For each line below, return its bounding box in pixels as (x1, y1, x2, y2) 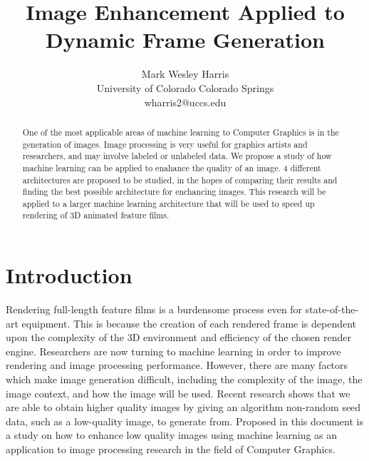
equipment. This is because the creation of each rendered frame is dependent (21, 315, 357, 330)
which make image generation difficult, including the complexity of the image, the (6, 372, 363, 387)
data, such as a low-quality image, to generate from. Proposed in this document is (6, 413, 363, 428)
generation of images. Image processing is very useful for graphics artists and (22, 138, 308, 150)
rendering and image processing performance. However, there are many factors (6, 358, 348, 373)
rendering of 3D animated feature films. (22, 209, 170, 221)
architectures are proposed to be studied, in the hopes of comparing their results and (22, 173, 338, 186)
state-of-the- (305, 302, 359, 317)
